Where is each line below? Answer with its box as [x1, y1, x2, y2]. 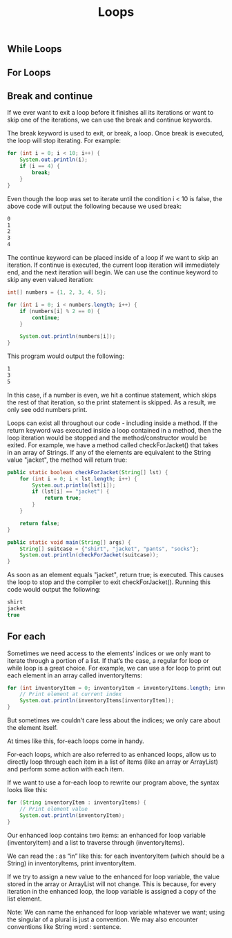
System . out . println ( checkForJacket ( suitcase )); [19, 552, 159, 559]
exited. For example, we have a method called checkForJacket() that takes [7, 440, 219, 449]
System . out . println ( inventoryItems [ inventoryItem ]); [19, 697, 175, 704]
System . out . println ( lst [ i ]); [32, 482, 116, 489]
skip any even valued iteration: [7, 276, 95, 284]
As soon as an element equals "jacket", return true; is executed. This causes [7, 571, 224, 579]
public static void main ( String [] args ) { [7, 538, 131, 546]
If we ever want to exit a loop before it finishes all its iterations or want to [7, 109, 214, 117]
